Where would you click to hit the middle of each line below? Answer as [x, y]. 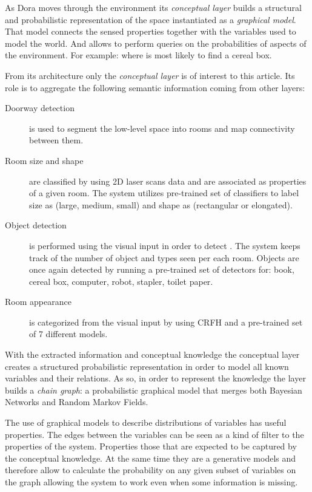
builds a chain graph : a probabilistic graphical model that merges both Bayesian [154, 390]
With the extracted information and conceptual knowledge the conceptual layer [152, 354]
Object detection [36, 225]
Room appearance [38, 302]
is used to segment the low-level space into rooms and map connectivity [162, 128]
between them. [56, 140]
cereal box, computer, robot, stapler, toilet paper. [121, 281]
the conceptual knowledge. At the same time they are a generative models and [151, 458]
